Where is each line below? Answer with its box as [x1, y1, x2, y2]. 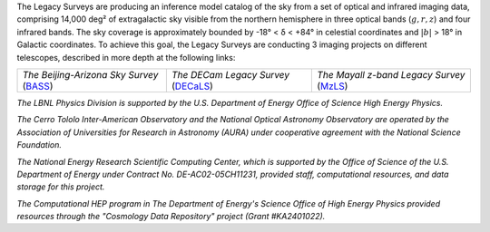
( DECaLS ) [171, 80, 213, 92]
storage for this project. [16, 181, 105, 192]
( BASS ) [22, 80, 54, 92]
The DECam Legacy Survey [171, 68, 290, 81]
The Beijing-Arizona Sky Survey [22, 68, 159, 81]
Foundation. [16, 140, 63, 150]
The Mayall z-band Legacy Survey [317, 68, 465, 81]
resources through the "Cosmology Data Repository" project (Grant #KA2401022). [16, 211, 326, 222]
